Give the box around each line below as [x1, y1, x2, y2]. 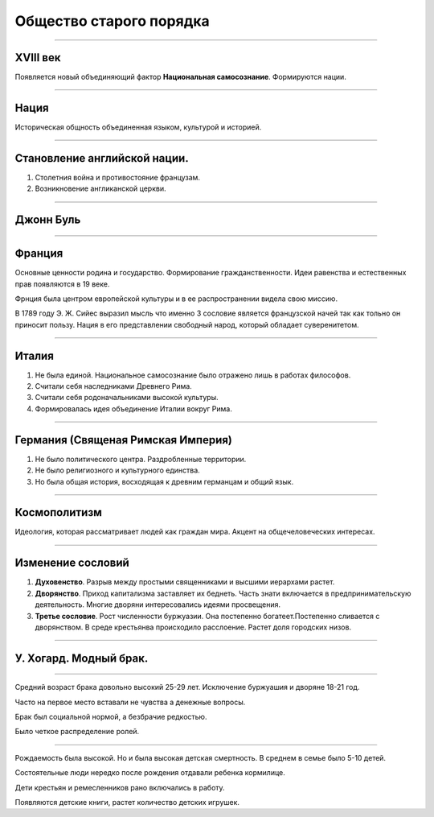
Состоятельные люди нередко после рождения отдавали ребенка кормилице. [14, 768, 285, 778]
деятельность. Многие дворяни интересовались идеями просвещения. [35, 600, 281, 609]
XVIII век [14, 51, 61, 64]
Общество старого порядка [14, 12, 211, 30]
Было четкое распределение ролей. [14, 727, 140, 737]
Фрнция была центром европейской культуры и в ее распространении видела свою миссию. [14, 294, 338, 303]
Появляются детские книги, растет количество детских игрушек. [14, 798, 240, 807]
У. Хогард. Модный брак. [14, 651, 149, 665]
